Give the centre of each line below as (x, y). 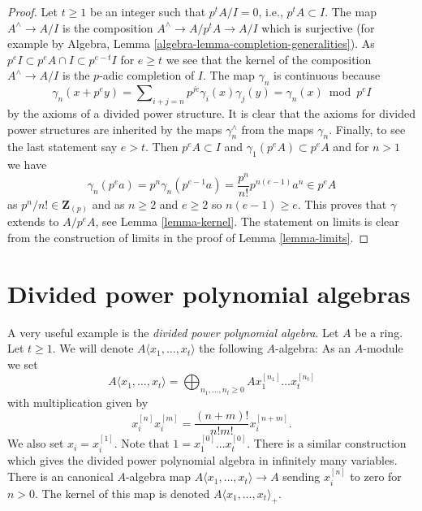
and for (351, 147)
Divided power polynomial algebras (209, 293)
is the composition (108, 27)
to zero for (376, 476)
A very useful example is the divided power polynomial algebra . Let (173, 332)
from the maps (278, 129)
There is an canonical (60, 476)
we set (23, 364)
